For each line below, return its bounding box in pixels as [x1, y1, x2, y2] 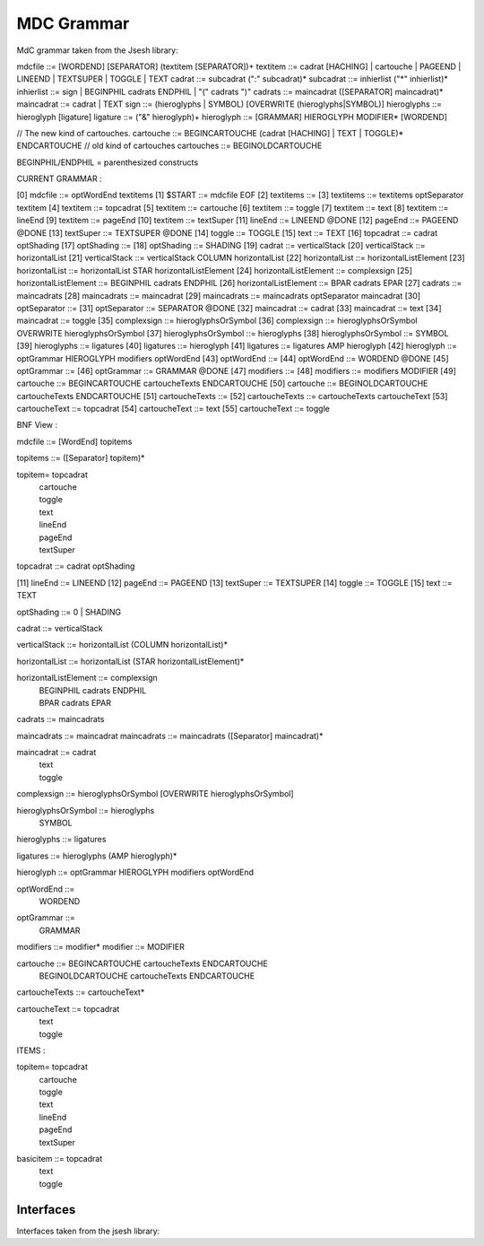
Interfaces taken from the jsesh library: [16, 1225, 160, 1236]
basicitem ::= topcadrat [16, 1154, 103, 1164]
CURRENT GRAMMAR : [16, 173, 102, 184]
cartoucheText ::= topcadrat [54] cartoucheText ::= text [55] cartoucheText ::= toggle [16, 404, 331, 414]
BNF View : [16, 420, 58, 431]
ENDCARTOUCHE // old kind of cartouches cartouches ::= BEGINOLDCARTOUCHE [16, 140, 323, 152]
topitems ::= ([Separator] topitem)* [16, 453, 145, 464]
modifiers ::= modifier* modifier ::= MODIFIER [16, 942, 186, 953]
